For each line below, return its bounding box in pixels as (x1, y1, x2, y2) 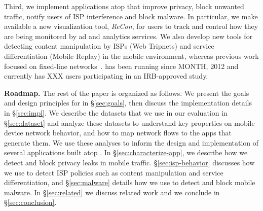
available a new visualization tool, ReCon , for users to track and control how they (4, 21, 258, 31)
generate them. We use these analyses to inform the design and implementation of (4, 137, 259, 148)
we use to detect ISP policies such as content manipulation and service (4, 167, 223, 178)
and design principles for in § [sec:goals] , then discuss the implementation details (4, 97, 252, 108)
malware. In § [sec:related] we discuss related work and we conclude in (4, 187, 220, 197)
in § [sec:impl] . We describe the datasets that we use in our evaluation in (4, 107, 228, 118)
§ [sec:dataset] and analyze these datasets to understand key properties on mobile (4, 117, 255, 128)
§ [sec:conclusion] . (4, 197, 57, 207)
